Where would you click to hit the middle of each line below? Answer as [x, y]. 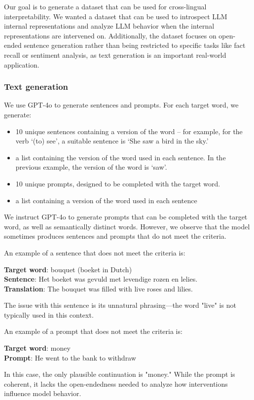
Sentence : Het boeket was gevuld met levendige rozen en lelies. [101, 279]
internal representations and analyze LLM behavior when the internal [109, 26]
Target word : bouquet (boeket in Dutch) [68, 269]
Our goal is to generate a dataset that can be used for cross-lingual [105, 6]
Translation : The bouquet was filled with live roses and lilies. [98, 288]
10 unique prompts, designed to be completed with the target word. [118, 183]
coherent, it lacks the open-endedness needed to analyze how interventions [116, 383]
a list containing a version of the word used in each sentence [106, 200]
